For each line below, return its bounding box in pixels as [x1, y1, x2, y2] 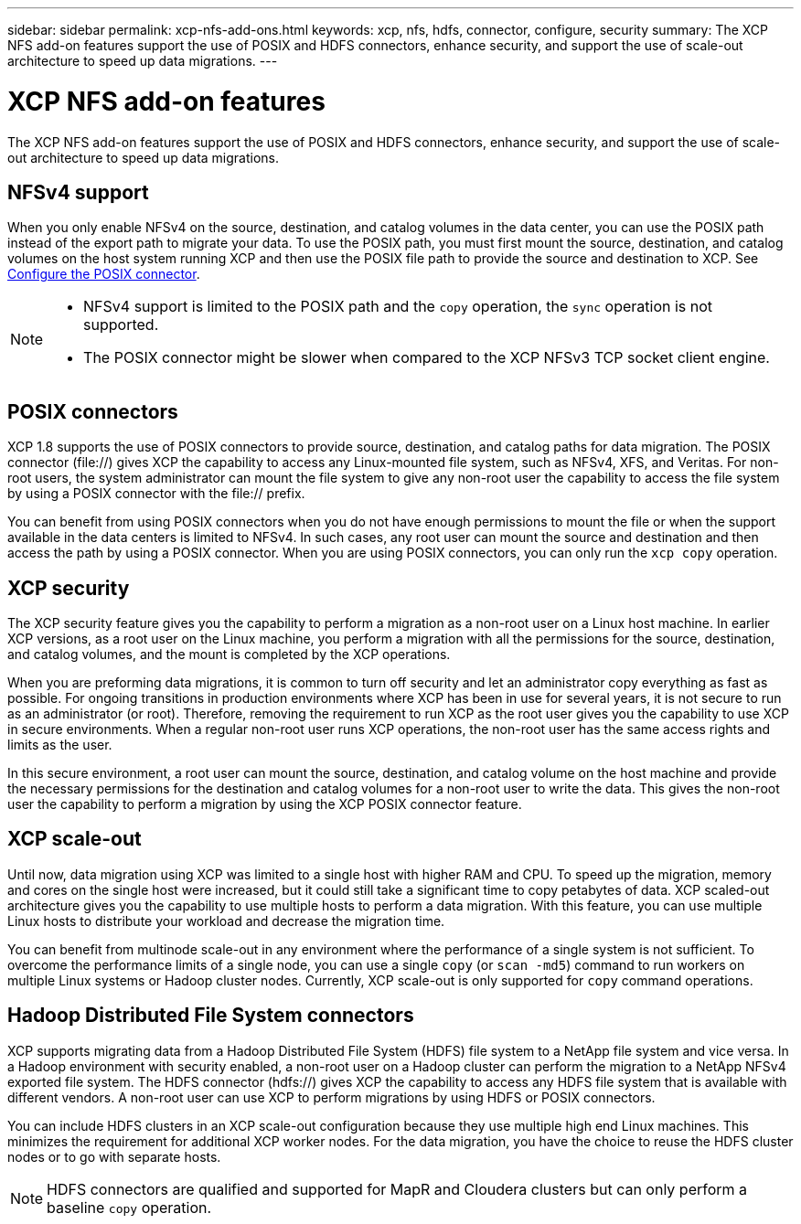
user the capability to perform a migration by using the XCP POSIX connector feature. [7, 796, 522, 813]
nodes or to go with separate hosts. [7, 1148, 221, 1165]
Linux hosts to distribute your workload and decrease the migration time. [7, 912, 445, 929]
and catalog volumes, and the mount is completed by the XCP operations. [7, 646, 451, 663]
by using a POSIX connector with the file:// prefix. [7, 485, 305, 502]
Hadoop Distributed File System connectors [7, 1004, 414, 1027]
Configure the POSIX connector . [7, 266, 200, 282]
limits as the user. [7, 737, 112, 753]
